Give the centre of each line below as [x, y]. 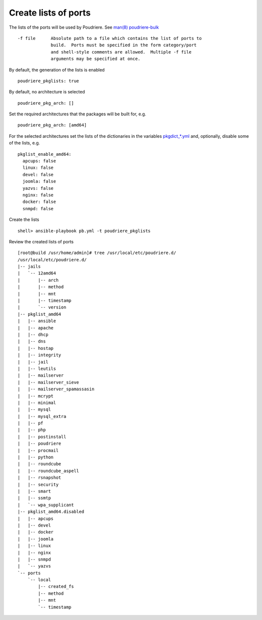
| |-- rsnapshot [40, 478]
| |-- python [36, 457]
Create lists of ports [50, 13]
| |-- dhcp [33, 335]
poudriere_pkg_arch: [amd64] [52, 125]
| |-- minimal [37, 402]
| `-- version [42, 307]
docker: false [39, 202]
